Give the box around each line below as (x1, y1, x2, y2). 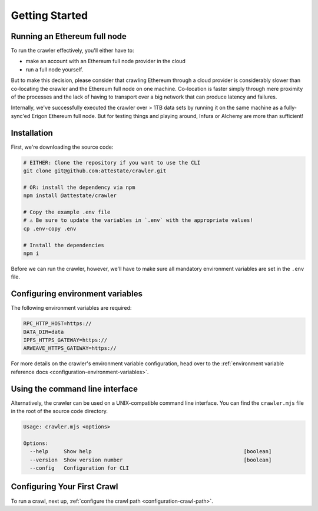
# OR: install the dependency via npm (23, 184, 135, 191)
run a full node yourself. (25, 65, 84, 73)
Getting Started (11, 9, 88, 22)
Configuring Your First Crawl (11, 481, 118, 492)
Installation (11, 127, 53, 138)
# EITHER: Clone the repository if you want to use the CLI (23, 159, 201, 166)
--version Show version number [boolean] (29, 456, 272, 463)
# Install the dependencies (23, 242, 104, 248)
